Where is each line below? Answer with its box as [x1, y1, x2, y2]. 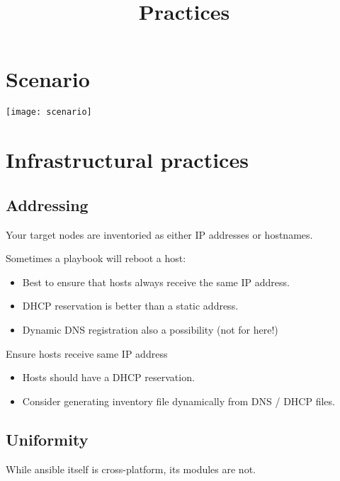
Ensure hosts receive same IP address [6, 346, 168, 361]
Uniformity [6, 428, 89, 450]
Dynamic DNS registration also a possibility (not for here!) [22, 322, 278, 336]
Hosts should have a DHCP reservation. [22, 370, 195, 385]
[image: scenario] [6, 107, 92, 118]
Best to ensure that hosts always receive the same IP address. [22, 274, 290, 289]
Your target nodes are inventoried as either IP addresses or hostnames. [6, 227, 313, 242]
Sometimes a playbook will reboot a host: [6, 251, 186, 266]
